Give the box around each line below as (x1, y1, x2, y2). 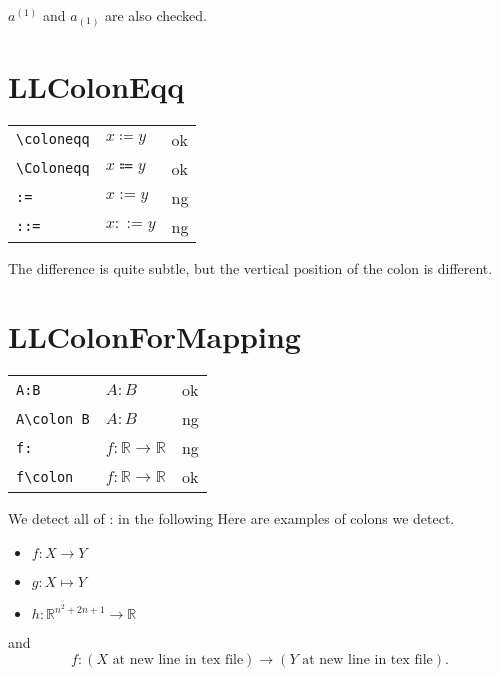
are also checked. (105, 5, 207, 25)
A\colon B (16, 410, 90, 427)
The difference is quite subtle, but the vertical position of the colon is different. (8, 257, 493, 278)
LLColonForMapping (8, 316, 301, 357)
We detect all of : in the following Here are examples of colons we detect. (8, 508, 455, 529)
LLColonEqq (8, 65, 185, 106)
